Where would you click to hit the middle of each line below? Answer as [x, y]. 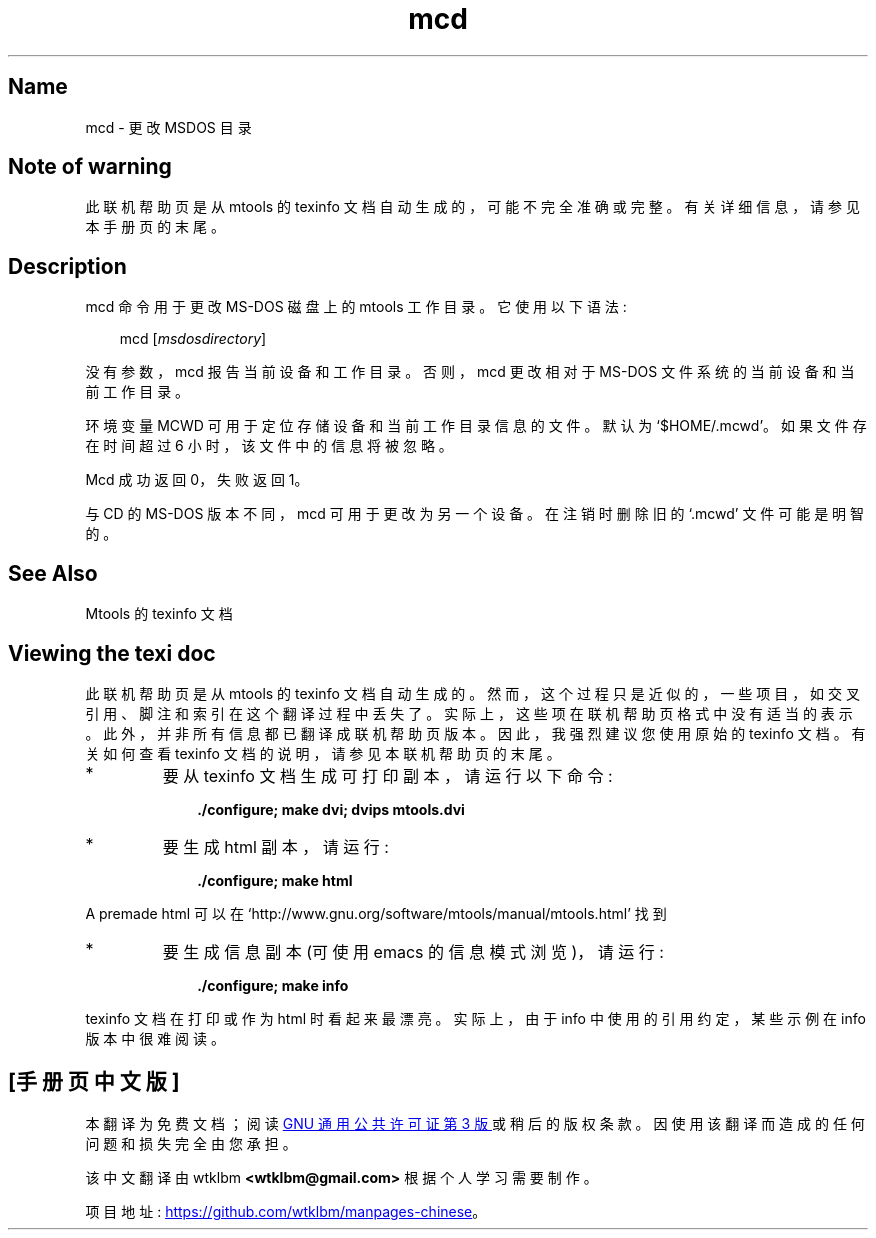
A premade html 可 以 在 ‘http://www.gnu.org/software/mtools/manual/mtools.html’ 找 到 [376, 913]
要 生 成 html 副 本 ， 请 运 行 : [275, 846]
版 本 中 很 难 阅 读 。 [155, 1038]
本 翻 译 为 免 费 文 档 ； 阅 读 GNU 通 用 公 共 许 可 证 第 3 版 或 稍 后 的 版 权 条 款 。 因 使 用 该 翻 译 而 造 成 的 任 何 [475, 1123]
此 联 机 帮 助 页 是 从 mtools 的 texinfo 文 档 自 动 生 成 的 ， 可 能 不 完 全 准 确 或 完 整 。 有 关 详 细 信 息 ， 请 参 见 [472, 207]
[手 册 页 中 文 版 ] [94, 1082]
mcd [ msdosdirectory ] [193, 339]
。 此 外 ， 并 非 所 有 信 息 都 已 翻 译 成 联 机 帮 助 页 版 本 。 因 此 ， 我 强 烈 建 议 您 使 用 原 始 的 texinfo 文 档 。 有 [475, 733]
